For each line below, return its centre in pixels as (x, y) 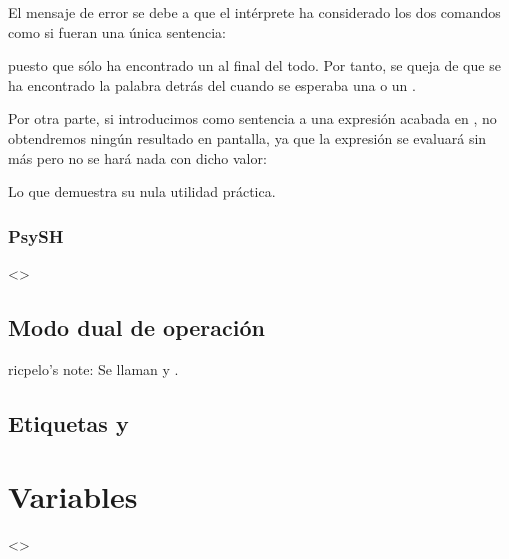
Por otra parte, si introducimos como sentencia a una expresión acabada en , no (252, 118)
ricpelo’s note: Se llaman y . (93, 368)
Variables (73, 496)
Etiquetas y (68, 422)
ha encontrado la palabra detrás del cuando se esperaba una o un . (212, 84)
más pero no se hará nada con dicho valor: (137, 157)
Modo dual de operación (136, 326)
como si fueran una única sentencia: (117, 31)
